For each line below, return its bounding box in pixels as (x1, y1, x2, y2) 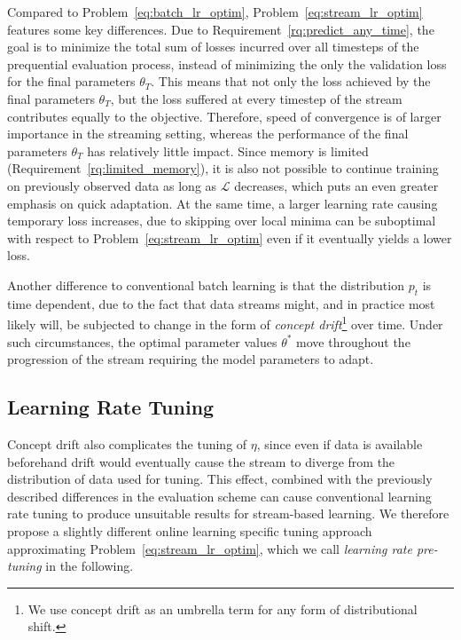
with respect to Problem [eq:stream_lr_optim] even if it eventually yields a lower (7, 228, 452, 247)
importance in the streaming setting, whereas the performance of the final (7, 124, 409, 143)
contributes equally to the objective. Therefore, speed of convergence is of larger (7, 107, 441, 125)
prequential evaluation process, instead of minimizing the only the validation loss (7, 54, 447, 73)
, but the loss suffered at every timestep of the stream (110, 89, 402, 107)
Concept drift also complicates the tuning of (7, 434, 247, 453)
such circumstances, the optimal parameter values (7, 332, 277, 351)
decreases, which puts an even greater (234, 176, 439, 194)
